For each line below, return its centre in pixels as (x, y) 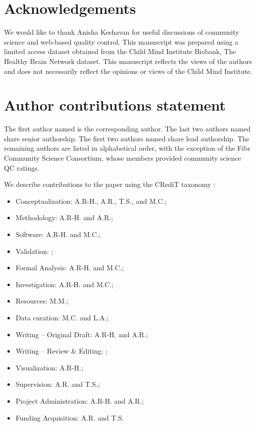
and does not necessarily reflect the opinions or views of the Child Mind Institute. (128, 71)
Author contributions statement (115, 105)
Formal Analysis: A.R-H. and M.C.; (70, 268)
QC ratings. (22, 167)
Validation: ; (34, 251)
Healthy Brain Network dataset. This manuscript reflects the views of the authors (128, 61)
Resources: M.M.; (42, 301)
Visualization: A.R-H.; (49, 367)
